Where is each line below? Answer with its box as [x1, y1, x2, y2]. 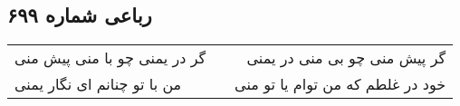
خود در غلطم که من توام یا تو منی [235, 73, 446, 95]
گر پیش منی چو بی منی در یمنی [246, 47, 446, 69]
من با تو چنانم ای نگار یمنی [14, 73, 182, 95]
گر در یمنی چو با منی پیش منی [14, 47, 206, 69]
